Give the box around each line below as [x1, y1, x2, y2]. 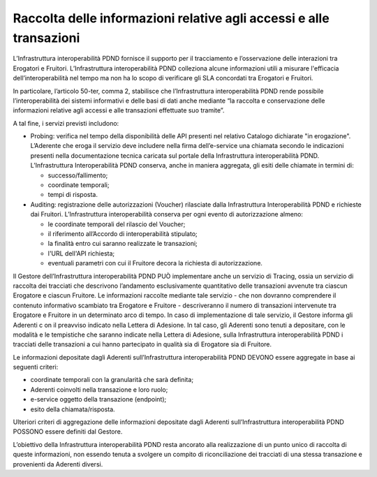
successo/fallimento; [47, 171, 108, 179]
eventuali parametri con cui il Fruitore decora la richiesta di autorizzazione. [47, 259, 263, 267]
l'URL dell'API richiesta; [47, 249, 115, 258]
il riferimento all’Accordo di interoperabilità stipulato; [47, 229, 198, 237]
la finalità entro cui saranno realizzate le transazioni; [47, 240, 198, 248]
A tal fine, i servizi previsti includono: [13, 119, 119, 127]
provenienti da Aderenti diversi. [13, 460, 103, 468]
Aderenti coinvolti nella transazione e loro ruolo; [30, 385, 168, 394]
